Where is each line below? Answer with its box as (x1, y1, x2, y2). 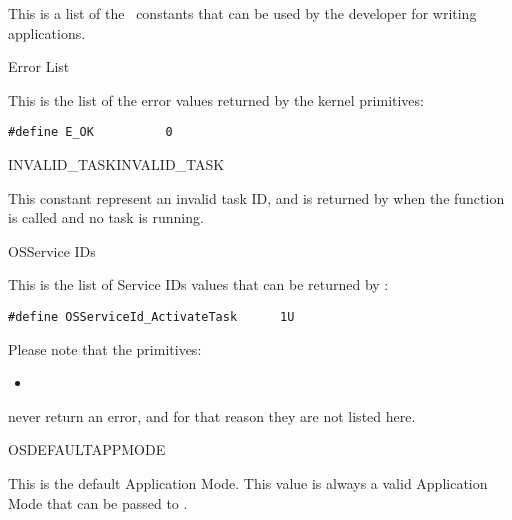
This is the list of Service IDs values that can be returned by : (8, 274, 389, 295)
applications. (8, 22, 86, 43)
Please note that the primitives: (8, 338, 202, 359)
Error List (8, 56, 70, 77)
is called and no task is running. (8, 207, 204, 228)
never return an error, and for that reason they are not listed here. (8, 405, 416, 426)
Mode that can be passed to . (8, 492, 188, 513)
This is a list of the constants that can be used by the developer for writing (8, 3, 477, 23)
